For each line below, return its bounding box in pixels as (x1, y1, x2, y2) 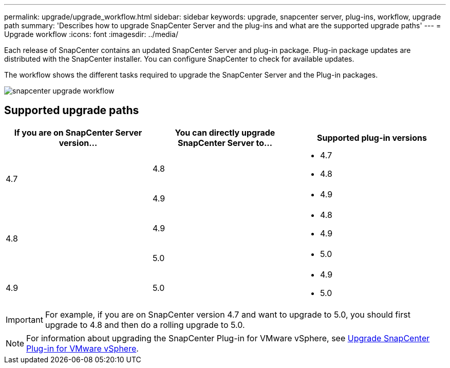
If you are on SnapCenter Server (14, 127, 142, 138)
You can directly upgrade (175, 127, 275, 138)
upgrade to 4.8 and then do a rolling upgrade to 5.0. (45, 319, 245, 330)
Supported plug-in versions (317, 132, 427, 143)
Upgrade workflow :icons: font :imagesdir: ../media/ (4, 30, 178, 39)
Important (6, 314, 43, 325)
